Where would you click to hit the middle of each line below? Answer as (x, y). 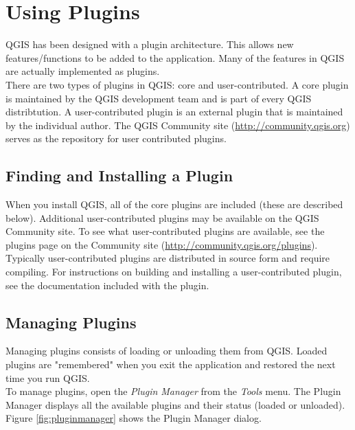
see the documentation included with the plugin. (107, 285)
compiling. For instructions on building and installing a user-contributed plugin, (174, 272)
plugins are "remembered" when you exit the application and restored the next (171, 364)
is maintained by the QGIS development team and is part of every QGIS (159, 98)
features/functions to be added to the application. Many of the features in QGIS (175, 57)
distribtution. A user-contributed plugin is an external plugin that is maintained (174, 112)
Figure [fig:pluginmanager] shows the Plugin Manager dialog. (134, 418)
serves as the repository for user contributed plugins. (116, 138)
